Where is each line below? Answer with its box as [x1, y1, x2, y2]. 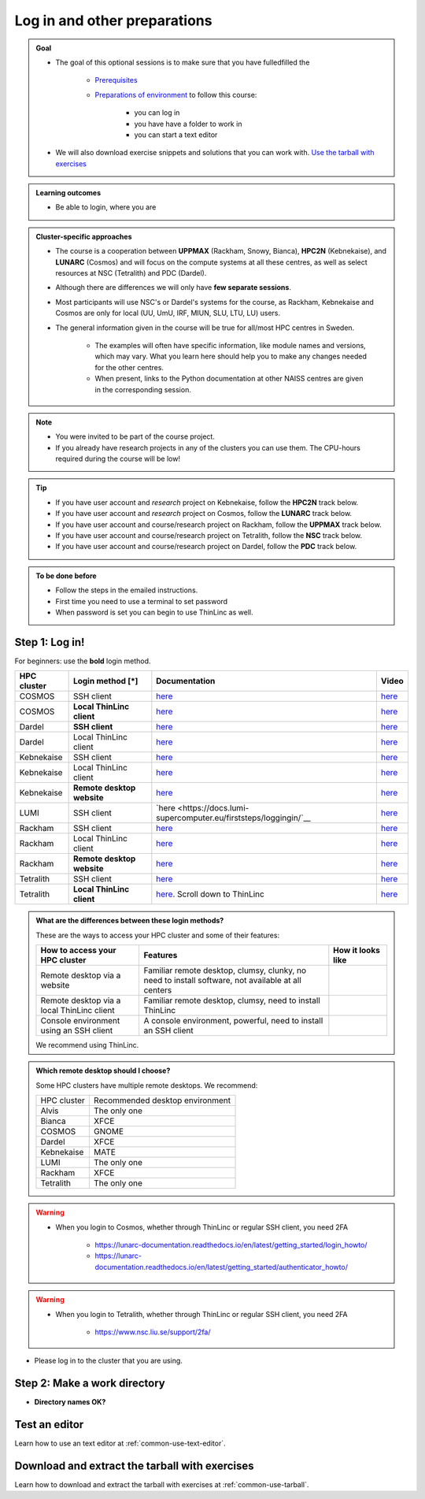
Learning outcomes [35, 188, 102, 198]
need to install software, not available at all [143, 975, 302, 986]
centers [143, 985, 172, 996]
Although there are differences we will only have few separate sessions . [55, 283, 291, 292]
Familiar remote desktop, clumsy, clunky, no [143, 965, 307, 976]
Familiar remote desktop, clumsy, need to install [143, 995, 320, 1006]
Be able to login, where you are [55, 202, 157, 212]
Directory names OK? [34, 1397, 106, 1407]
